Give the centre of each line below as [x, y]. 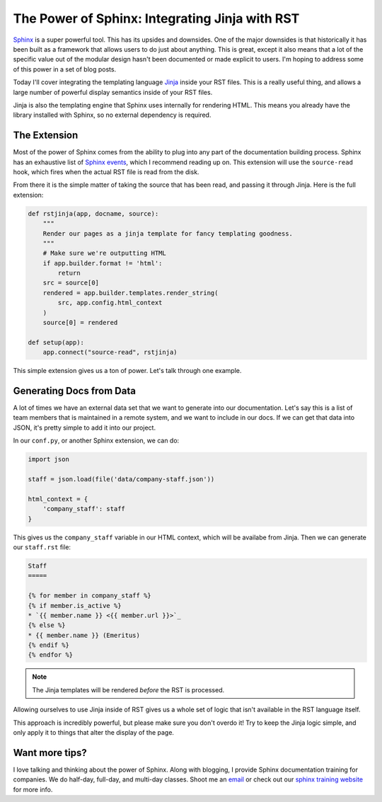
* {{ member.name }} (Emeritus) [84, 635]
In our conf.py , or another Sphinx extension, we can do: [96, 441]
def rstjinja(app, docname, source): [93, 213]
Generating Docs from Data [74, 391]
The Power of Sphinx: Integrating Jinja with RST [156, 18]
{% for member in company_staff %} [89, 596]
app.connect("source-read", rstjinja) [110, 353]
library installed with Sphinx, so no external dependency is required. [112, 115]
